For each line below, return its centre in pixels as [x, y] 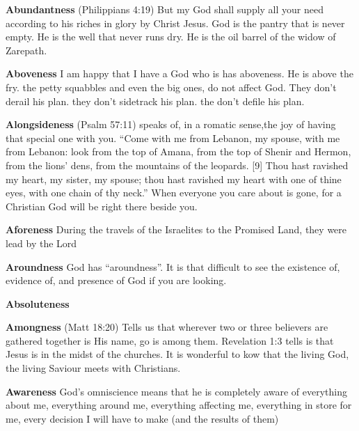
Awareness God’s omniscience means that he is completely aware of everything [176, 391]
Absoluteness [38, 303]
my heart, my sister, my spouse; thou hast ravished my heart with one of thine [174, 179]
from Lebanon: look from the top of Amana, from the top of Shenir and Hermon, [178, 151]
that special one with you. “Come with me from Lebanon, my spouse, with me [173, 138]
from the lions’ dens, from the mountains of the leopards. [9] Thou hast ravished [177, 165]
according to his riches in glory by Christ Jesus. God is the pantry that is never [175, 23]
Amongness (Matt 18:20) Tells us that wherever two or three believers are [167, 327]
